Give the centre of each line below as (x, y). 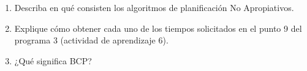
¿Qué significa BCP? (53, 60)
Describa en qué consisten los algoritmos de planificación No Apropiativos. (154, 7)
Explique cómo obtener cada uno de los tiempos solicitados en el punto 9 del (158, 28)
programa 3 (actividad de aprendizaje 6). (91, 40)
